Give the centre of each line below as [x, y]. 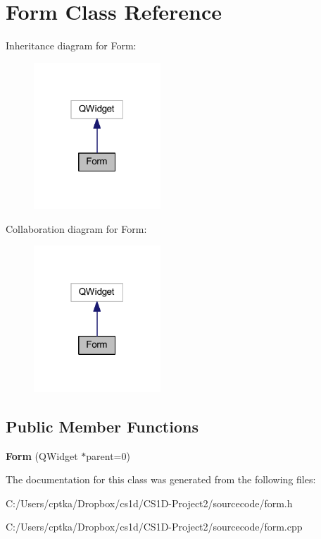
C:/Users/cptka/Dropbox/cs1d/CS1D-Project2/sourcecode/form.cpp [154, 527]
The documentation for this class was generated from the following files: [161, 479]
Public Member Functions [102, 426]
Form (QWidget [42, 455]
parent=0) [108, 455]
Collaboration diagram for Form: [76, 228]
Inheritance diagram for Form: [71, 46]
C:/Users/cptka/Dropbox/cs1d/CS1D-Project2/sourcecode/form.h [149, 503]
